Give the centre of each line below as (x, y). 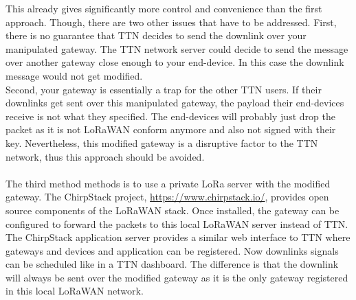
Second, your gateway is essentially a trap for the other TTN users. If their (164, 89)
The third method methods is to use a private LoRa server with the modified (168, 183)
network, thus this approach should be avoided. (105, 156)
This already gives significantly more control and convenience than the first (164, 8)
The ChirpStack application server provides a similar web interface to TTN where (178, 237)
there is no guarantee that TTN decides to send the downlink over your (156, 35)
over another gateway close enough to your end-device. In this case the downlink (175, 62)
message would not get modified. (74, 75)
